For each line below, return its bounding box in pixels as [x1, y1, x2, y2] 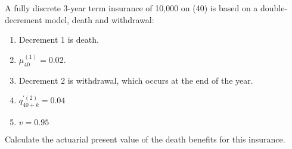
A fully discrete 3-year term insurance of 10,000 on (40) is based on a [5, 2, 258, 14]
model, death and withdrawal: [45, 13, 154, 26]
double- [260, 2, 288, 14]
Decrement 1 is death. [18, 33, 99, 46]
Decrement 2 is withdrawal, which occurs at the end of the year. [18, 74, 253, 86]
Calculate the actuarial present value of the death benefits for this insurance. [5, 132, 285, 145]
